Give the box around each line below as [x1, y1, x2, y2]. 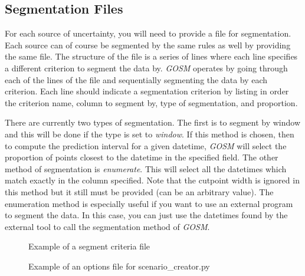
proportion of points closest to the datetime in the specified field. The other [5, 151, 278, 163]
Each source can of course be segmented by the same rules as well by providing [5, 38, 291, 51]
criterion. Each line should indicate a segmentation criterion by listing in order [5, 85, 289, 97]
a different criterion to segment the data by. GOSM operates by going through [5, 61, 288, 74]
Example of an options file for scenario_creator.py [28, 259, 210, 272]
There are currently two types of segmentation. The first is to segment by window [5, 116, 301, 129]
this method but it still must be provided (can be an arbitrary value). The [5, 185, 274, 198]
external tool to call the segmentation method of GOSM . [5, 220, 210, 232]
